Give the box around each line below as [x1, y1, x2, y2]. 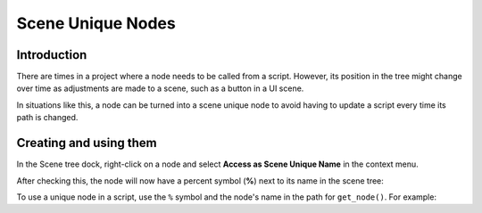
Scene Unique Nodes [16, 13, 176, 33]
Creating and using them [16, 135, 157, 151]
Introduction [16, 47, 87, 62]
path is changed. [16, 112, 79, 123]
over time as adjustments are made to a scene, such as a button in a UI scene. [16, 83, 304, 94]
